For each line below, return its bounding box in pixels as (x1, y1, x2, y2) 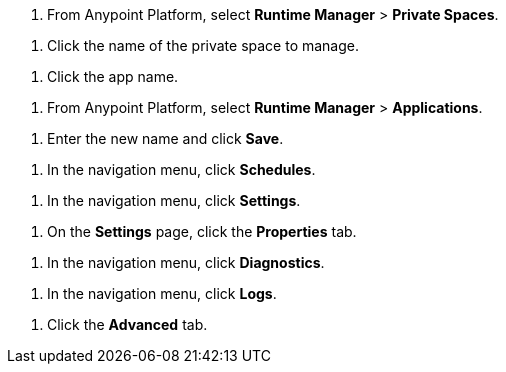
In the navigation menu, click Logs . (47, 285, 277, 302)
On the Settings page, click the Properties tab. (47, 223, 357, 240)
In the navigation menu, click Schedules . (47, 161, 316, 178)
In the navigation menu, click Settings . (47, 192, 301, 209)
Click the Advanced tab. (47, 316, 208, 333)
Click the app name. (47, 68, 179, 85)
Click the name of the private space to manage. (47, 37, 359, 54)
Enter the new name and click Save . (47, 130, 284, 147)
